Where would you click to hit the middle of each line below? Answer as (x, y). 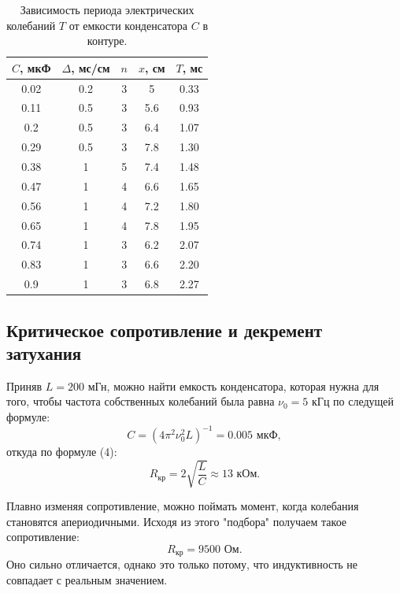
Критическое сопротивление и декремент (165, 330)
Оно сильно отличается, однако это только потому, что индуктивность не (182, 564)
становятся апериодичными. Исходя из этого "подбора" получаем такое (177, 521)
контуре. (107, 41)
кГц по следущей (353, 401)
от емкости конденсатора (128, 25)
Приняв (24, 385)
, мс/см (91, 67)
